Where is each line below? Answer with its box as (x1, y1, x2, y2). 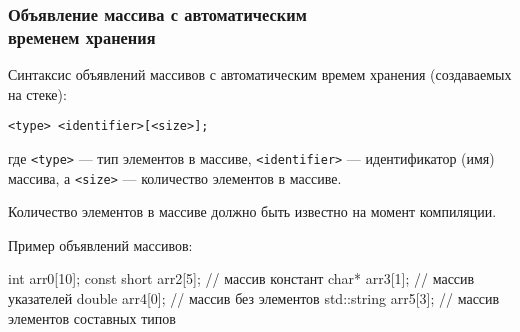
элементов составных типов (8, 307, 176, 328)
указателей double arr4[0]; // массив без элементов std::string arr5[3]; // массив (8, 288, 500, 309)
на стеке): (8, 83, 67, 104)
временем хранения (8, 24, 156, 49)
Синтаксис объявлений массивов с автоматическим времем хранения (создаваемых (8, 64, 512, 85)
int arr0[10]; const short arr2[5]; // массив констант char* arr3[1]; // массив (8, 268, 475, 289)
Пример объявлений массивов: (8, 234, 193, 255)
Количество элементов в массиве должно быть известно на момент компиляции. (8, 201, 497, 222)
